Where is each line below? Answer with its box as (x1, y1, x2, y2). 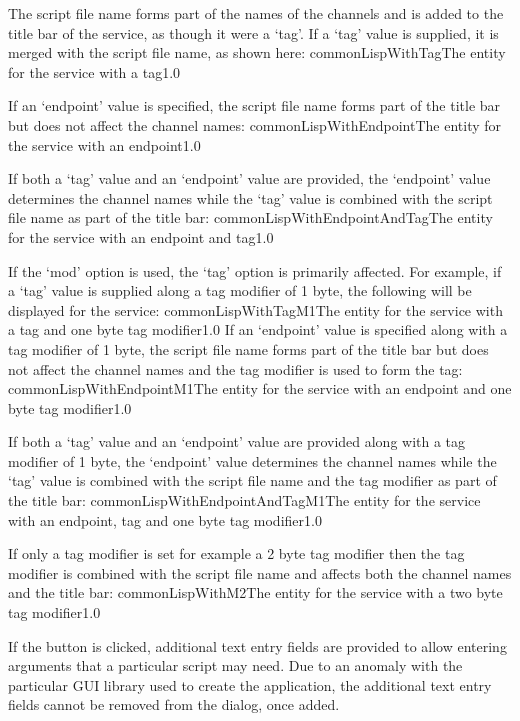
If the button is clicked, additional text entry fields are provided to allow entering (8, 635, 507, 656)
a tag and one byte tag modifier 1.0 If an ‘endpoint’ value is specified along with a (8, 319, 508, 340)
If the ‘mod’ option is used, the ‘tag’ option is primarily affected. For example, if (8, 260, 502, 281)
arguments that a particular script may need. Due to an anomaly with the (8, 655, 463, 676)
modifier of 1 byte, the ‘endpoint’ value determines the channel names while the (8, 450, 497, 471)
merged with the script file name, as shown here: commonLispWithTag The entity (8, 42, 506, 63)
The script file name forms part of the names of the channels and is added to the (8, 3, 504, 23)
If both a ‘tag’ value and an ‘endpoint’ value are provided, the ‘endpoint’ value (8, 168, 491, 189)
